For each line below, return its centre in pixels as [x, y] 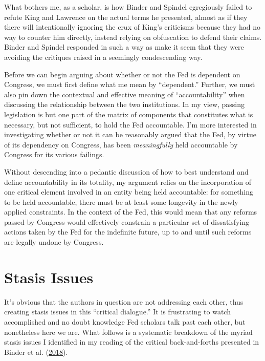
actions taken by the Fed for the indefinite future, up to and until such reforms [128, 232]
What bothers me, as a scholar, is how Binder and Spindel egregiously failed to [128, 7]
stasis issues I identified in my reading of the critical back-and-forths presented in [132, 342]
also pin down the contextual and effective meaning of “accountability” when [125, 94]
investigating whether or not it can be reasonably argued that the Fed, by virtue [130, 134]
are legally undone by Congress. [54, 242]
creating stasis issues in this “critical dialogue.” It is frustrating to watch [117, 312]
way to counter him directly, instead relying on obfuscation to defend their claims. [133, 37]
